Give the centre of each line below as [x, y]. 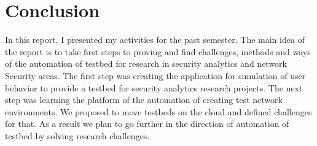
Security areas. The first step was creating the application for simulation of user [155, 75]
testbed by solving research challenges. [77, 135]
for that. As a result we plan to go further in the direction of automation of [147, 124]
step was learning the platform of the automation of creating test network [144, 100]
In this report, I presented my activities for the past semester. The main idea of [155, 40]
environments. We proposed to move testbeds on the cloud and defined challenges [158, 111]
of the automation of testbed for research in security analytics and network [146, 63]
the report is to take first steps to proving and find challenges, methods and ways [158, 51]
